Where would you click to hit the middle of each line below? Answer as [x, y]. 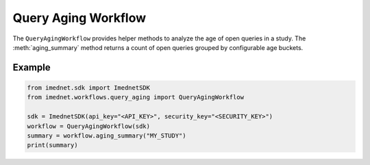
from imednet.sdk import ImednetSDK [89, 88]
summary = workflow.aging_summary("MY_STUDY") [107, 136]
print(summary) [52, 145]
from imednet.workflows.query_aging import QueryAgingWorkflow [136, 97]
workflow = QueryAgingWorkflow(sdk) [89, 126]
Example [32, 67]
